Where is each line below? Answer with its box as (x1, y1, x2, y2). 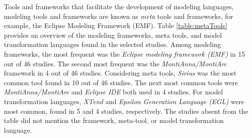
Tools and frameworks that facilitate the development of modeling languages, (4, 1, 234, 11)
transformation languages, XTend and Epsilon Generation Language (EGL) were (4, 96, 245, 106)
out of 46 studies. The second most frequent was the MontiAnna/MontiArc (4, 58, 227, 68)
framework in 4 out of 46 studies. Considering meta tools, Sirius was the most (4, 68, 236, 78)
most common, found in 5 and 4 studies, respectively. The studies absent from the (4, 106, 249, 116)
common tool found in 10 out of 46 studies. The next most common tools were (4, 77, 238, 87)
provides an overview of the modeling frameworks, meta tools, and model (4, 30, 222, 40)
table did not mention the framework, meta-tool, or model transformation (4, 115, 224, 125)
